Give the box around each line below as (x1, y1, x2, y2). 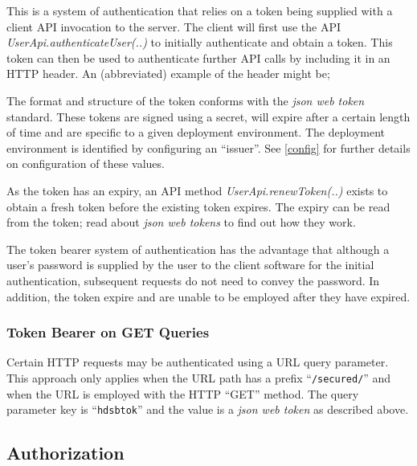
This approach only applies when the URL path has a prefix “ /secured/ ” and (6, 369, 391, 386)
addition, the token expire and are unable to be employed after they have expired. (6, 288, 411, 305)
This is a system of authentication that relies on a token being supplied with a (6, 2, 393, 18)
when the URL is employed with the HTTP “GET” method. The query (6, 385, 359, 402)
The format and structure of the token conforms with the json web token (6, 92, 365, 108)
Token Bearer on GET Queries (6, 322, 210, 342)
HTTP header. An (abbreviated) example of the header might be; (6, 65, 330, 82)
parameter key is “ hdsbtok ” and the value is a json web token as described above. (6, 401, 409, 418)
